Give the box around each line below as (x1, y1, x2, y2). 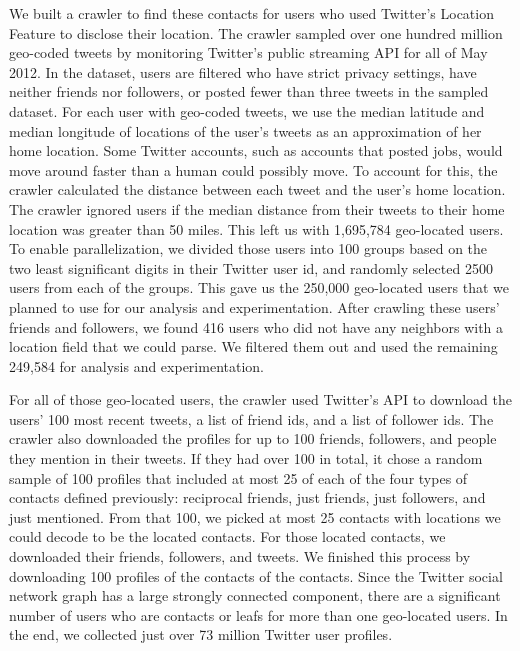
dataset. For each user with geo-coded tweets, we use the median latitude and (9, 100, 485, 121)
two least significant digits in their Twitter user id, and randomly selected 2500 (9, 257, 493, 278)
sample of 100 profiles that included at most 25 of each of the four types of (9, 467, 468, 488)
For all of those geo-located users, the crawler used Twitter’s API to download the (9, 389, 512, 410)
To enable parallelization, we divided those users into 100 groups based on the (9, 238, 488, 259)
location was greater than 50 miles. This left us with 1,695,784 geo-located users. (9, 218, 504, 239)
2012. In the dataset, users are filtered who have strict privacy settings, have (9, 61, 477, 82)
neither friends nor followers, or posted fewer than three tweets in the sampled (9, 81, 489, 102)
